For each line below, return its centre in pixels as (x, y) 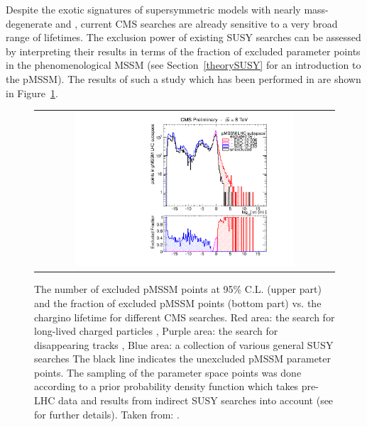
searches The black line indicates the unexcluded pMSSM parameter (183, 359)
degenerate (29, 23)
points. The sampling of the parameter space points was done (168, 372)
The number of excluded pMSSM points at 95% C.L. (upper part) (178, 289)
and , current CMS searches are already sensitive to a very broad (197, 23)
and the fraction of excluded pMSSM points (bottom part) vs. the (178, 303)
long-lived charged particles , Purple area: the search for (156, 331)
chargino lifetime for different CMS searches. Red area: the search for (185, 317)
